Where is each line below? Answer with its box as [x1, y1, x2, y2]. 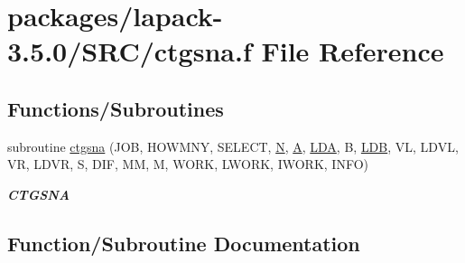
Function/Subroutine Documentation [7, 229, 360, 257]
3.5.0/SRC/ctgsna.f [7, 33, 252, 70]
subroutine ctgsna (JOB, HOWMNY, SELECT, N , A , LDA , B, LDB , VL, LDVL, [7, 136, 459, 155]
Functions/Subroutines [7, 94, 224, 122]
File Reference [261, 33, 444, 70]
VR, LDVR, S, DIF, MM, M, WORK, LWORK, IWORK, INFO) [7, 155, 368, 174]
